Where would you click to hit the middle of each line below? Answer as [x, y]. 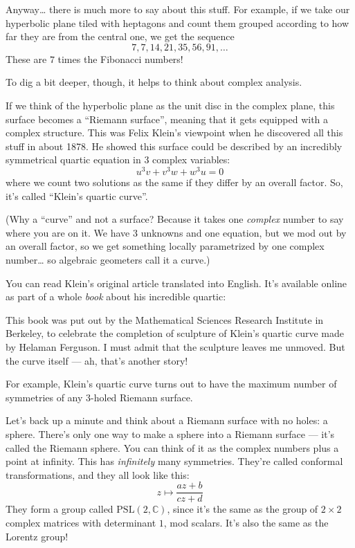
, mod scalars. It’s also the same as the [246, 522]
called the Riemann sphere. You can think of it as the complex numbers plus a [172, 447]
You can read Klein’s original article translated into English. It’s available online [176, 283]
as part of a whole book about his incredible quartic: [116, 296]
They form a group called [60, 509]
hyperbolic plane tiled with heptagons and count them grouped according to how [177, 22]
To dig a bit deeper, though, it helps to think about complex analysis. [154, 82]
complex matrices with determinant [81, 522]
